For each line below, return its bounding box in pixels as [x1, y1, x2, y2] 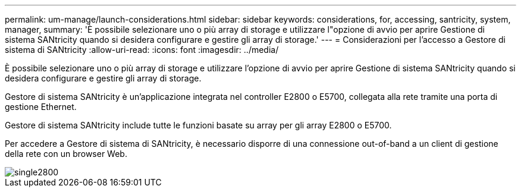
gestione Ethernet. [5, 102, 77, 112]
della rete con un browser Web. [5, 149, 127, 159]
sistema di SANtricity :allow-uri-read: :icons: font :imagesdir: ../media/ [5, 45, 279, 55]
